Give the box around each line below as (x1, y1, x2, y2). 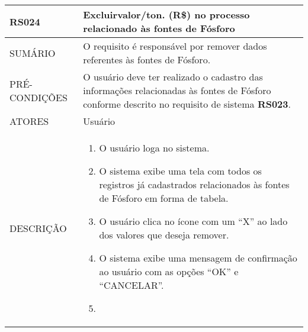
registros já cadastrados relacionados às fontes (99, 178, 290, 191)
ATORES (9, 114, 49, 128)
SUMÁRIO (9, 46, 56, 60)
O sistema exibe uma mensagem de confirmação (99, 251, 297, 265)
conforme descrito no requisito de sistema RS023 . (83, 97, 291, 111)
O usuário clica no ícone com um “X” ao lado (99, 214, 288, 228)
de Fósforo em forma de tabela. (99, 191, 229, 205)
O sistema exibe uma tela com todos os (99, 164, 262, 178)
